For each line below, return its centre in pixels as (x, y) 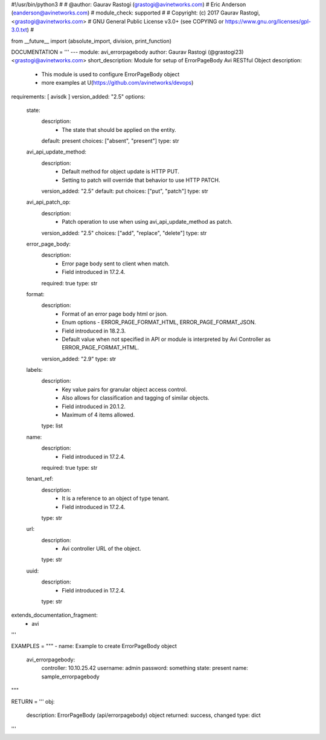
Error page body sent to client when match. (116, 264)
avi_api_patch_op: (48, 202)
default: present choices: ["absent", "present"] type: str (110, 141)
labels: (34, 370)
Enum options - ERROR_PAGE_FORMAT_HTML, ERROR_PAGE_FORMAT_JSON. (159, 322)
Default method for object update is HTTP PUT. (120, 172)
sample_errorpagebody (70, 677)
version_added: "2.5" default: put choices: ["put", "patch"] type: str (125, 191)
